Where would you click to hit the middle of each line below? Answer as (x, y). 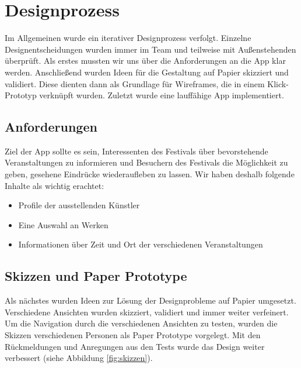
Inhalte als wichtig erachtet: (55, 185)
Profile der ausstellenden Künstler (79, 205)
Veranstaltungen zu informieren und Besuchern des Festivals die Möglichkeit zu (146, 162)
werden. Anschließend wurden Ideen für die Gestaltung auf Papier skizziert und (147, 72)
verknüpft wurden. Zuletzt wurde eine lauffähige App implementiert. (162, 95)
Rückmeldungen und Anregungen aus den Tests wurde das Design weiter (135, 346)
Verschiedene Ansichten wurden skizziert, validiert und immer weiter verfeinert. (147, 312)
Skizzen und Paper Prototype (96, 276)
